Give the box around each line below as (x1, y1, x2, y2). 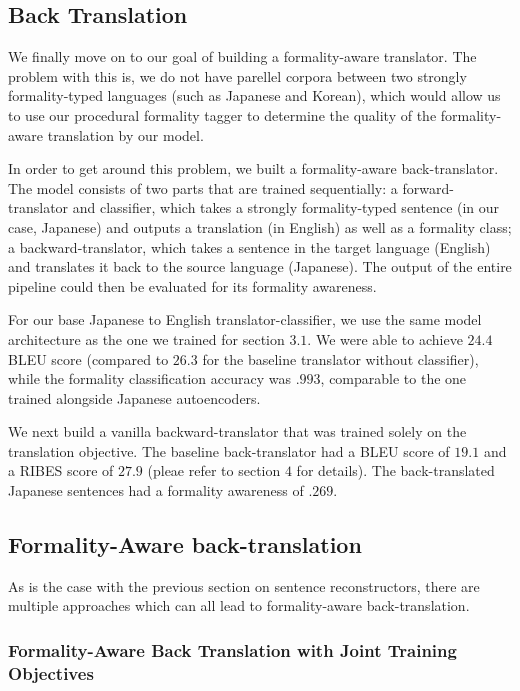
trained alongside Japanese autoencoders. (8, 387, 261, 408)
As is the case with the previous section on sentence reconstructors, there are (8, 575, 480, 596)
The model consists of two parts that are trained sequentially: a (8, 177, 398, 198)
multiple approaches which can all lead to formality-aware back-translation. (8, 595, 470, 616)
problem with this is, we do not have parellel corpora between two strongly (8, 65, 467, 86)
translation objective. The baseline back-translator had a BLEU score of (8, 440, 450, 461)
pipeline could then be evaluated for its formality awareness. (8, 275, 377, 296)
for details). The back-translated (296, 460, 495, 481)
